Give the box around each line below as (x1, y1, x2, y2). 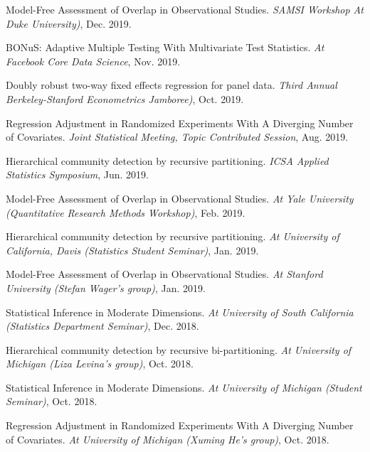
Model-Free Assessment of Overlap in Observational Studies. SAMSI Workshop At (6, 2, 364, 16)
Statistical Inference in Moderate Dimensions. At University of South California (6, 304, 354, 319)
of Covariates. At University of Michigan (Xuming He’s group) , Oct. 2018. (6, 431, 329, 446)
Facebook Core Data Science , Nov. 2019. (6, 53, 181, 68)
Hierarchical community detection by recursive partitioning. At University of (6, 229, 339, 244)
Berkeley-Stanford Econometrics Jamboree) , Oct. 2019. (6, 91, 244, 106)
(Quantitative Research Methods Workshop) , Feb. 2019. (6, 205, 245, 220)
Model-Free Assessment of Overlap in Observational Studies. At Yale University (6, 190, 354, 205)
